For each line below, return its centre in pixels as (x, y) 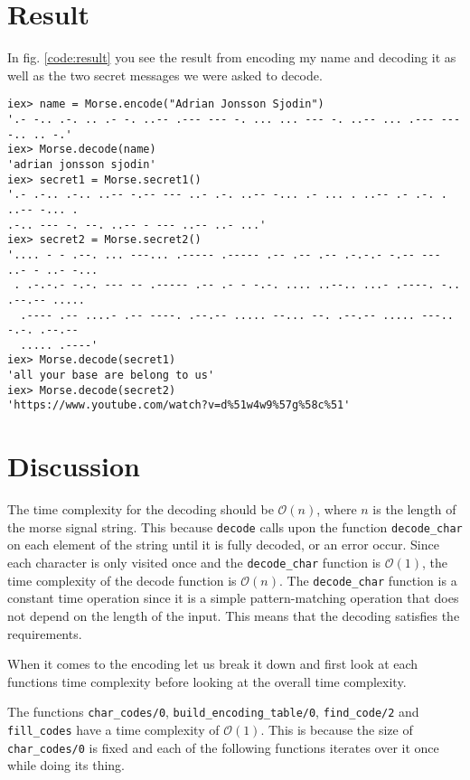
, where (337, 509)
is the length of (414, 509)
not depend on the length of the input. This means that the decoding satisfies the (234, 615)
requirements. (45, 633)
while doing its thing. (66, 765)
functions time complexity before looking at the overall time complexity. (207, 681)
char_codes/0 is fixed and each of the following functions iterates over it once (223, 747)
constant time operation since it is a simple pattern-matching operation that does (233, 598)
